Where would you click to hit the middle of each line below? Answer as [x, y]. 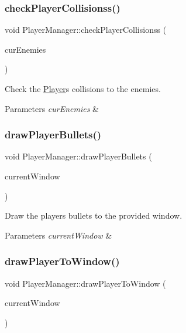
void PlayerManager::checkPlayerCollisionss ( [86, 30]
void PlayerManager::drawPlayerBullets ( [78, 156]
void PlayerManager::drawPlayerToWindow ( [85, 283]
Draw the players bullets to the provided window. [94, 215]
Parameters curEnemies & [52, 108]
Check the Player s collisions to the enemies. [83, 89]
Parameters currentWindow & [58, 235]
